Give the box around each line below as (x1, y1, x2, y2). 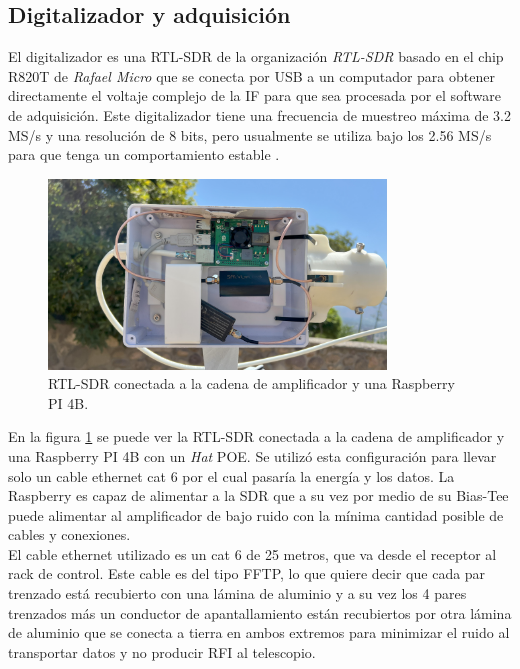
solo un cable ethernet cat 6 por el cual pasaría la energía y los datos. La (8, 465, 455, 486)
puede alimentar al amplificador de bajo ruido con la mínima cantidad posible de (8, 504, 504, 525)
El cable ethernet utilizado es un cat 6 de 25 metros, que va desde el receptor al (8, 543, 497, 564)
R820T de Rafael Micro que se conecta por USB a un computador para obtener (8, 65, 495, 86)
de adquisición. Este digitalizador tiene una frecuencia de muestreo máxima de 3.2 (8, 104, 511, 125)
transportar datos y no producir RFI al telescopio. (8, 641, 316, 662)
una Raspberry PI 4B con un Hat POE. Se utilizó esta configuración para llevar (8, 445, 497, 466)
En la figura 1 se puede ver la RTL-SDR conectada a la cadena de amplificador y (8, 426, 505, 447)
